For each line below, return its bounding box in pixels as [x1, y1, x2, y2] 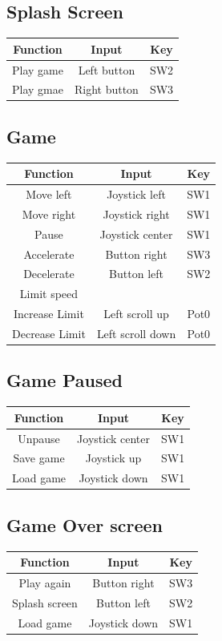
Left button [78, 61, 135, 78]
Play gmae [12, 81, 63, 98]
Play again [18, 574, 71, 591]
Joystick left [107, 186, 166, 203]
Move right [22, 205, 76, 222]
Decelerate [23, 265, 75, 282]
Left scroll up [103, 305, 169, 322]
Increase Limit [14, 305, 84, 322]
